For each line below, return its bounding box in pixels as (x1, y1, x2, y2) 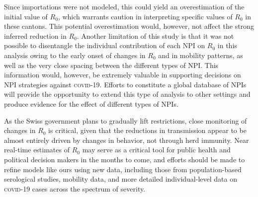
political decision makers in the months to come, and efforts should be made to (4, 154, 245, 164)
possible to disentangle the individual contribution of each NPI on (4, 40, 205, 51)
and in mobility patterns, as (158, 50, 243, 60)
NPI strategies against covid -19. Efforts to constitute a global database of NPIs (4, 79, 247, 89)
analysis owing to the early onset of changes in (4, 50, 146, 60)
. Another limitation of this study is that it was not (77, 30, 234, 41)
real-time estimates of (4, 144, 70, 155)
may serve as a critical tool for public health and (82, 144, 231, 155)
